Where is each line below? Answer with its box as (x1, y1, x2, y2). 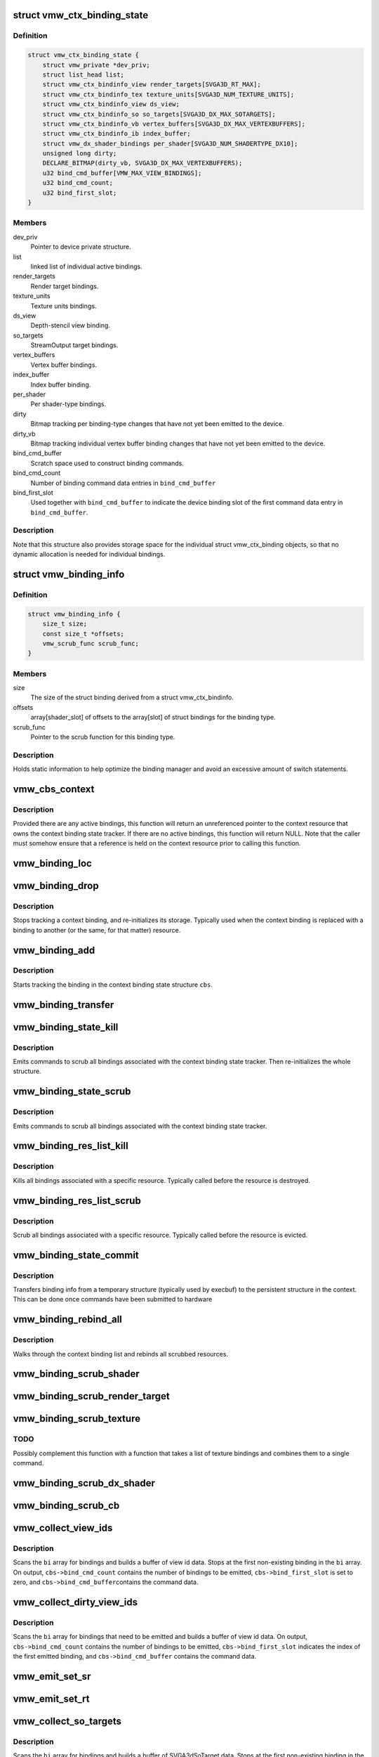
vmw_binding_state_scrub (13, 1086, 131, 1098)
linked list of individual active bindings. (30, 262, 143, 271)
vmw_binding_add (13, 944, 95, 956)
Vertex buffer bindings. (30, 361, 98, 369)
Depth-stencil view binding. (30, 321, 110, 330)
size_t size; (42, 620, 88, 628)
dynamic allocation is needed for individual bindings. (13, 550, 166, 559)
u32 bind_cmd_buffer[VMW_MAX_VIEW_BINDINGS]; (42, 169, 202, 177)
